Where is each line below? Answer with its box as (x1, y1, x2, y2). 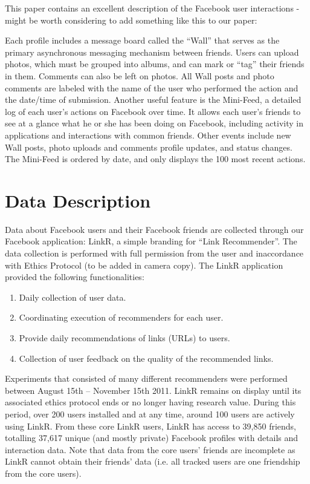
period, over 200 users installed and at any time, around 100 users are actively (5, 407, 295, 420)
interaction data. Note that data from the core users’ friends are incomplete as (5, 443, 295, 456)
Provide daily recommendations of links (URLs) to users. (19, 332, 230, 344)
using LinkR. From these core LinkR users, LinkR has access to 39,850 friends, (5, 419, 296, 432)
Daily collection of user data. (19, 290, 126, 303)
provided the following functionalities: (5, 270, 144, 283)
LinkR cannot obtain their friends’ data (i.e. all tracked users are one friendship (5, 455, 300, 468)
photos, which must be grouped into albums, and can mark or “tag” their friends (5, 57, 305, 70)
